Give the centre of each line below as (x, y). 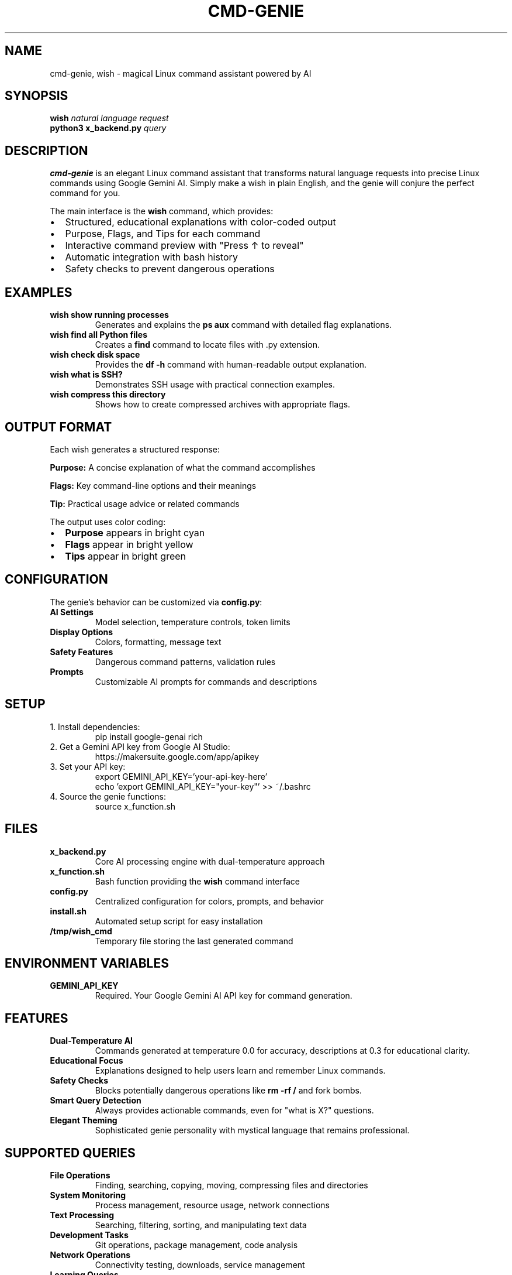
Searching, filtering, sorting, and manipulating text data (201, 1225)
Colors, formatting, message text (158, 642)
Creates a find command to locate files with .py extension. (207, 345)
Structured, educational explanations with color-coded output (200, 222)
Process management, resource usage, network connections (212, 1205)
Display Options (82, 632)
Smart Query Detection (96, 1101)
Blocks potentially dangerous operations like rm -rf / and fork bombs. (228, 1091)
